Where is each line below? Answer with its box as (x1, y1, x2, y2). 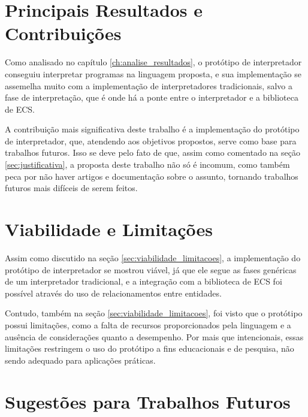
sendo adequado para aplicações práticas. (5, 353, 156, 366)
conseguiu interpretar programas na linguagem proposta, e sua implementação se (5, 67, 301, 80)
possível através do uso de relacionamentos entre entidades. (5, 286, 222, 299)
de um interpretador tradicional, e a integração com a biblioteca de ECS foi (5, 275, 282, 288)
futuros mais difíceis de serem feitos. (5, 182, 138, 194)
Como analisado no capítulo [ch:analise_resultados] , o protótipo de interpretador (5, 56, 302, 68)
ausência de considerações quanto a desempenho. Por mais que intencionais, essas (5, 330, 304, 343)
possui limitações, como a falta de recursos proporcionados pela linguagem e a (5, 318, 291, 331)
